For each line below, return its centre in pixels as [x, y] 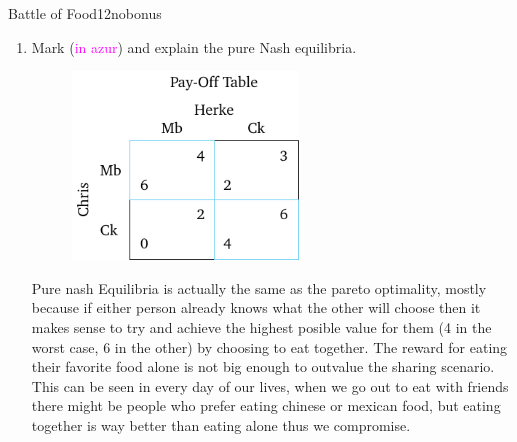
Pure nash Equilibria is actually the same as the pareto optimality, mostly [259, 287]
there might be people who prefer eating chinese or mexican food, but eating [266, 405]
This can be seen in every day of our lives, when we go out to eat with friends [270, 385]
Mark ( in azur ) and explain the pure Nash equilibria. [194, 46]
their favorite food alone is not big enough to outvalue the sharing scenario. [263, 366]
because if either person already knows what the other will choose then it [256, 307]
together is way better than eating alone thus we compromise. [221, 424]
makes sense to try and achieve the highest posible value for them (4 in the [261, 326]
